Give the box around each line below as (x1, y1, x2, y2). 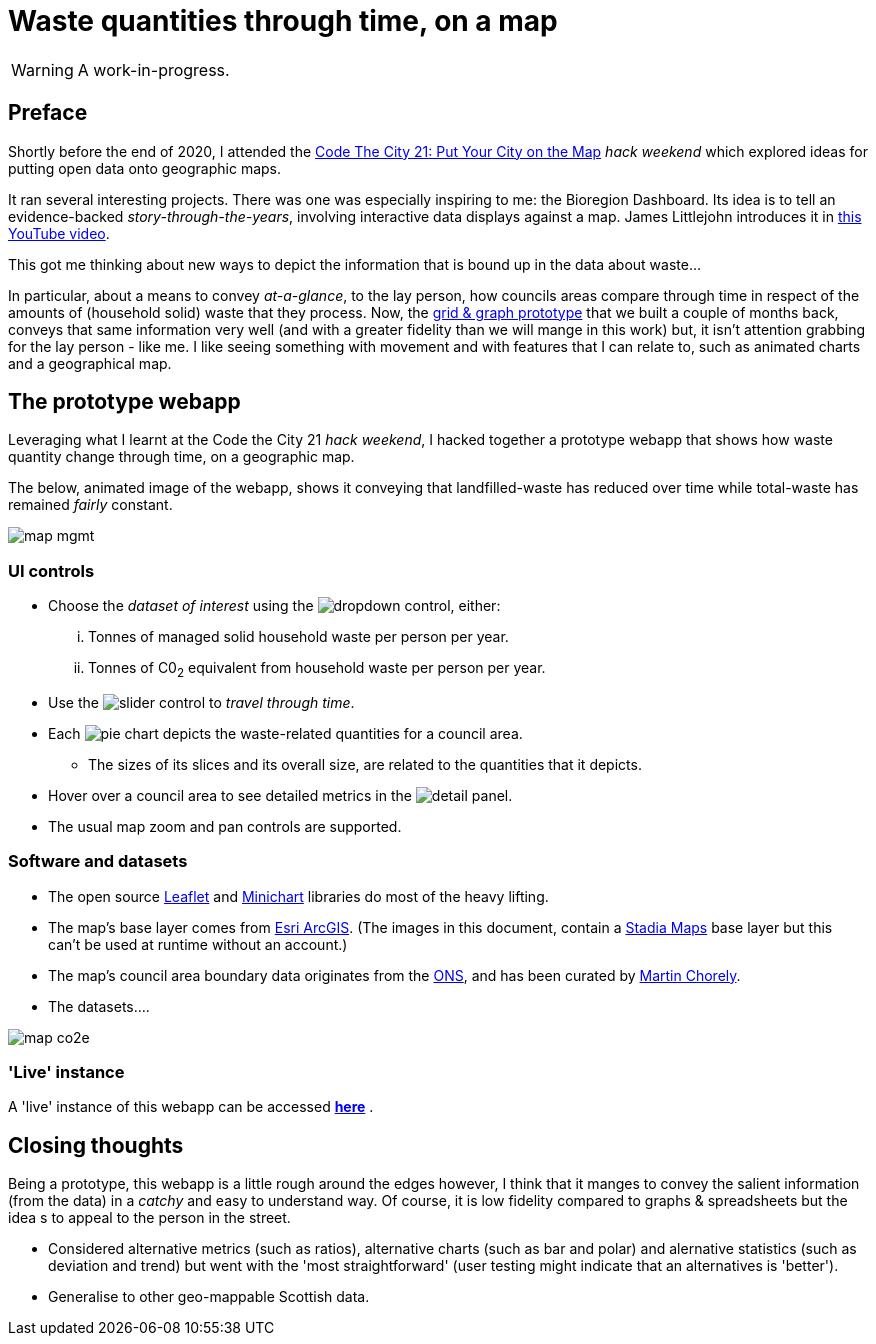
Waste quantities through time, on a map (8, 4, 558, 38)
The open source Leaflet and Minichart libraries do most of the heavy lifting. (48, 887, 549, 905)
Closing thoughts (8, 1132, 184, 1158)
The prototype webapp (8, 389, 241, 415)
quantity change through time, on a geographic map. (8, 448, 355, 466)
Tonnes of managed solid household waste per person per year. (88, 628, 509, 646)
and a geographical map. (8, 354, 172, 372)
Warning (11, 59, 74, 80)
